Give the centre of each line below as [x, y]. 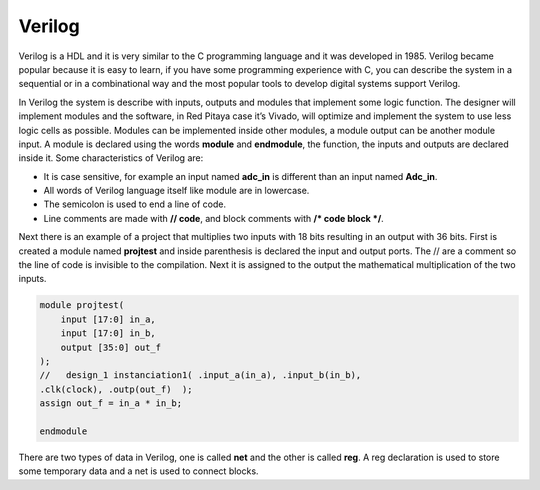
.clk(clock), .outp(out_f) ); [116, 389]
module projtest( [82, 305]
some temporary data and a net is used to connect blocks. [138, 471]
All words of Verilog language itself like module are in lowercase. [176, 191]
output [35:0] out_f [111, 347]
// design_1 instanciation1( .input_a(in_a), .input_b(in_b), [200, 375]
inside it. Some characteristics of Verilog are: [111, 158]
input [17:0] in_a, [108, 319]
